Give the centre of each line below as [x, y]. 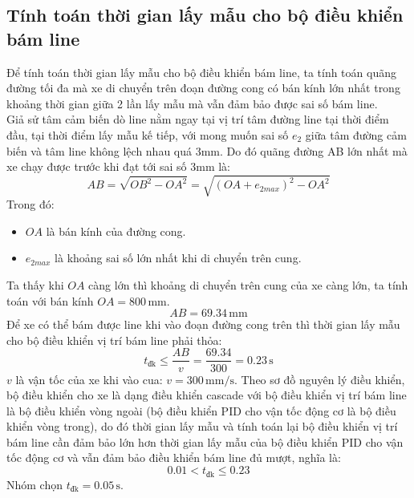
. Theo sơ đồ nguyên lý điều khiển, [319, 379]
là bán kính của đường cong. [116, 231]
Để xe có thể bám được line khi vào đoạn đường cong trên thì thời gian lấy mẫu [203, 324]
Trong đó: [30, 204]
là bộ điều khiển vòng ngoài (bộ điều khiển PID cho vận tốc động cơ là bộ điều [201, 410]
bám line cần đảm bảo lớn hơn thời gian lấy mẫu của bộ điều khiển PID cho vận [205, 441]
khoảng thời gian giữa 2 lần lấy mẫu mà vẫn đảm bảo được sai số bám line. [192, 103]
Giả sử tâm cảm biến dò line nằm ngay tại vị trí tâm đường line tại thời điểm [198, 119]
